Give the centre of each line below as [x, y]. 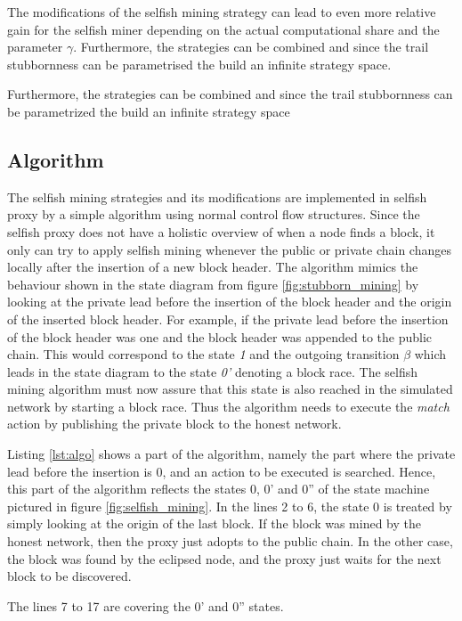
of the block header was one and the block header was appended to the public [220, 336]
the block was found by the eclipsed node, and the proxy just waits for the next [224, 558]
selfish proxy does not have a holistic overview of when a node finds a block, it [221, 231]
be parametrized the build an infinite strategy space [149, 111]
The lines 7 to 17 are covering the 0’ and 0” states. [146, 605]
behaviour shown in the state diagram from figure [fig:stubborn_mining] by [213, 284]
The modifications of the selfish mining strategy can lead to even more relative [222, 12]
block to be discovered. [69, 576]
